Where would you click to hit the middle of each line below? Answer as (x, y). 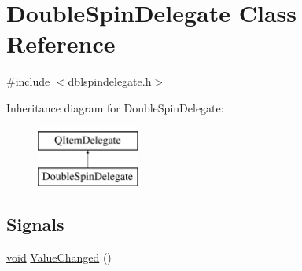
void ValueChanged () (59, 256)
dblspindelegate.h (110, 81)
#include (28, 81)
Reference (61, 44)
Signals (35, 224)
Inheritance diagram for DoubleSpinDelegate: (115, 107)
